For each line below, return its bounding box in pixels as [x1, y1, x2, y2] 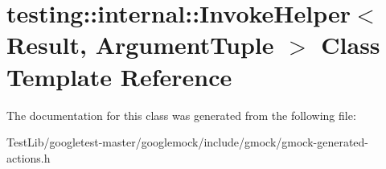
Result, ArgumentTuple [6, 28, 274, 61]
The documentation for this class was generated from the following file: [6, 106, 356, 123]
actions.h [6, 149, 51, 166]
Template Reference [6, 60, 232, 93]
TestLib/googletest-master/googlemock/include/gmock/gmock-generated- [6, 134, 369, 150]
